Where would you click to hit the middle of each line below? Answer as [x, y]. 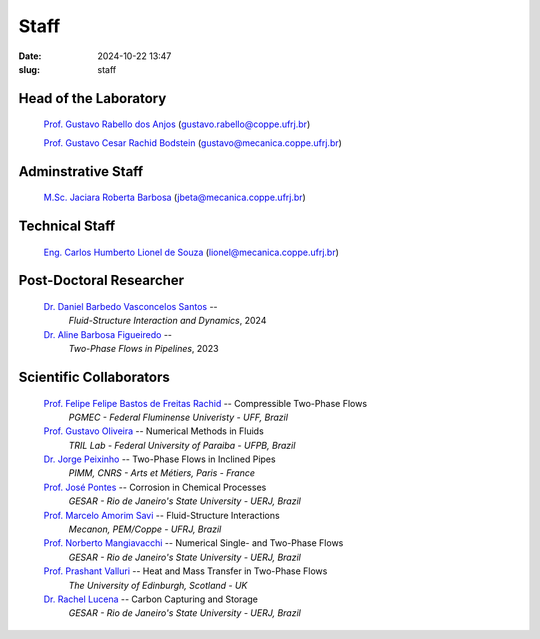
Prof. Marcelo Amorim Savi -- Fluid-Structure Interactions [161, 515]
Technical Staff [67, 225]
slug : [29, 69]
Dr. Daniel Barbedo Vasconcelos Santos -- [131, 306]
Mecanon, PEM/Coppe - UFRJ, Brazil [145, 529]
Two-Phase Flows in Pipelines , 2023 [143, 349]
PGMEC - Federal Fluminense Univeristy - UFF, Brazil [178, 417]
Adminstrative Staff [81, 171]
